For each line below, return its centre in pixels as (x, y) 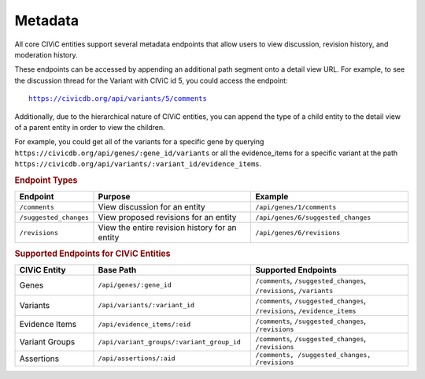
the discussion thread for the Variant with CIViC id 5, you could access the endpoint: (151, 80)
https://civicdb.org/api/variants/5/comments (118, 99)
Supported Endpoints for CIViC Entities (92, 254)
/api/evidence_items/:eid (144, 324)
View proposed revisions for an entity (167, 217)
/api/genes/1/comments (296, 207)
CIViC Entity (42, 269)
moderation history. (46, 54)
